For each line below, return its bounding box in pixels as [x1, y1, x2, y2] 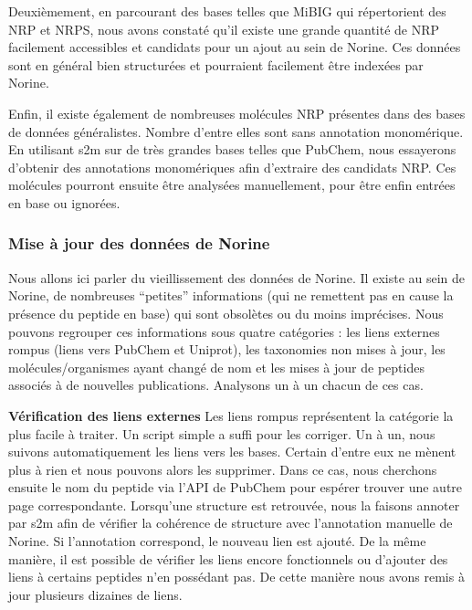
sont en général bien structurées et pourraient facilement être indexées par [8, 55, 424, 74]
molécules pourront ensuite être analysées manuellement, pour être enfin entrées [8, 175, 456, 195]
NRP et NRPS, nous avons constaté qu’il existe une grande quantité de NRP [8, 19, 440, 38]
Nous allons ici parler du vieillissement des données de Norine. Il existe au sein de [8, 268, 466, 287]
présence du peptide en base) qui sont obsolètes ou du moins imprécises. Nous [8, 303, 444, 322]
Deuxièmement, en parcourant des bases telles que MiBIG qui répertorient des [8, 2, 446, 20]
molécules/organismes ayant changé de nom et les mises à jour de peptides [8, 357, 425, 376]
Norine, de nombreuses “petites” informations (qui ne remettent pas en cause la [8, 286, 454, 305]
